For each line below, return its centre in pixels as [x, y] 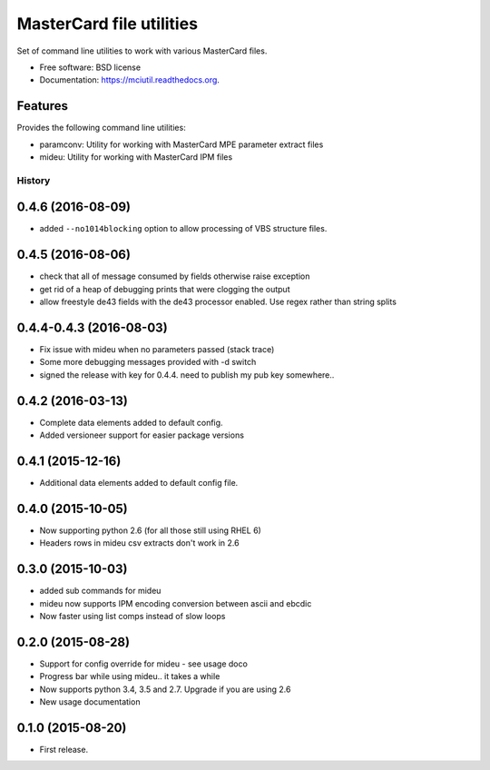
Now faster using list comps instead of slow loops [132, 617]
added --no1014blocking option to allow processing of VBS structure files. [183, 229]
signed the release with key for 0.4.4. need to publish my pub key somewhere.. [187, 375]
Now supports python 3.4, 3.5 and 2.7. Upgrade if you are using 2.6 [165, 689]
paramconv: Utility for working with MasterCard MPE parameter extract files [181, 144]
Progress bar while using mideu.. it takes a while [130, 676]
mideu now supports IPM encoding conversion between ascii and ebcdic [176, 603]
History [34, 180]
